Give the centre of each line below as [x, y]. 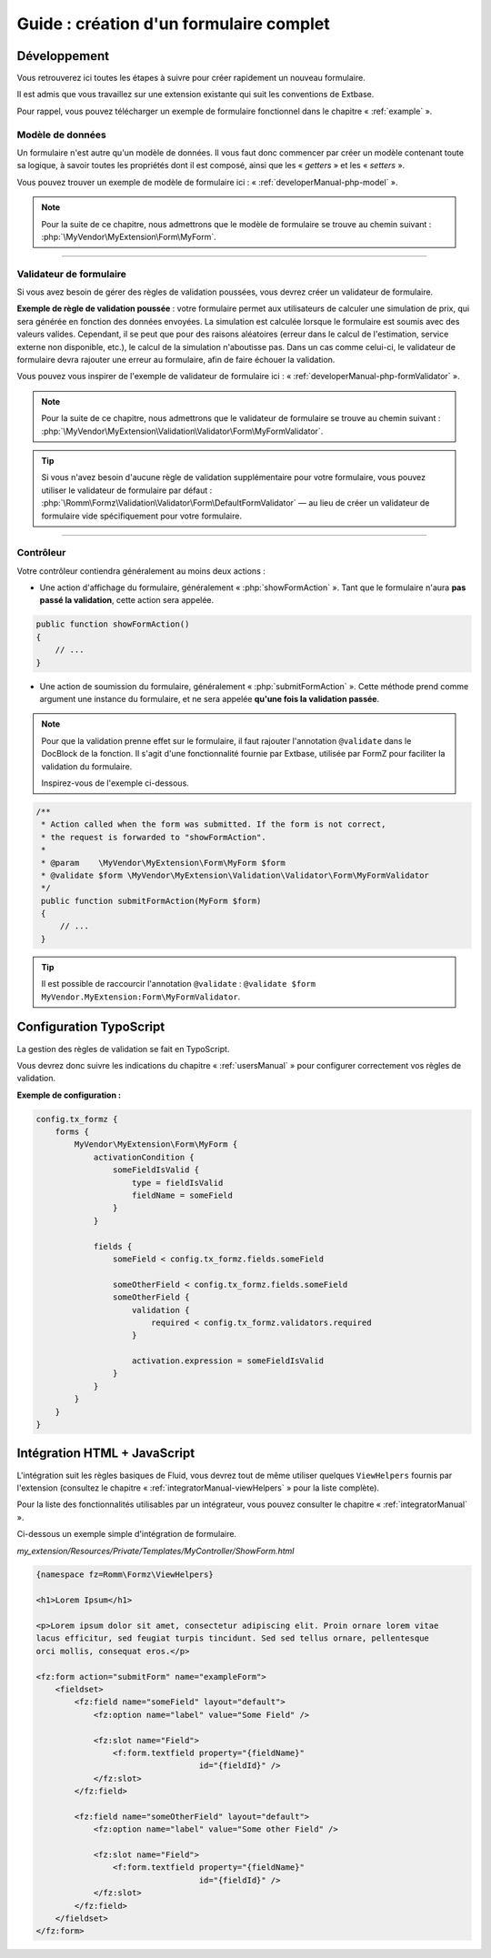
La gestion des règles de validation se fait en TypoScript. [123, 1049]
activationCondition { [144, 1157]
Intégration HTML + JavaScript [106, 1454]
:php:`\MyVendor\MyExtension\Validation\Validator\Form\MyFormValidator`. [182, 431]
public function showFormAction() [113, 624]
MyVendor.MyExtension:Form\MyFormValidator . [141, 997]
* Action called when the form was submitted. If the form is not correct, [214, 824]
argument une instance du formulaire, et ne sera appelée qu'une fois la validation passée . [210, 699]
